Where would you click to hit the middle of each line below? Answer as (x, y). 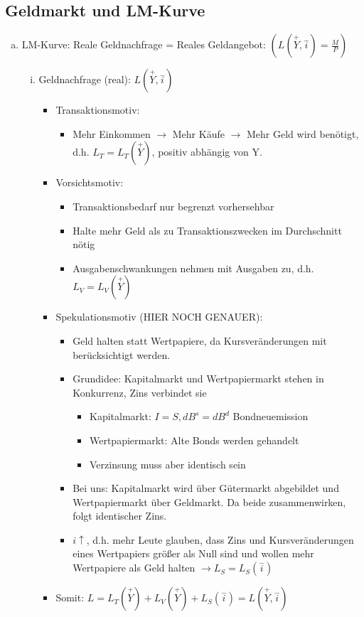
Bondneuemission (271, 416)
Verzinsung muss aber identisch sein (167, 464)
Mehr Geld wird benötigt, (303, 133)
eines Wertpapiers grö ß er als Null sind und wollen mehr (193, 553)
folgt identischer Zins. (120, 516)
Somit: (70, 597)
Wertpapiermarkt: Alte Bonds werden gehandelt (194, 440)
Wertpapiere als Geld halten (134, 568)
